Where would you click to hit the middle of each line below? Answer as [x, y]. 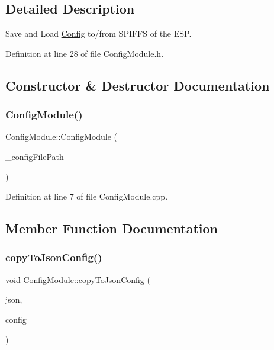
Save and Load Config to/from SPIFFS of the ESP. [99, 33]
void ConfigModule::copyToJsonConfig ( [78, 279]
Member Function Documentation [112, 228]
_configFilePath [35, 156]
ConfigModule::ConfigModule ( [62, 137]
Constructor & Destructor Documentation [138, 85]
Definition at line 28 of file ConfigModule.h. [85, 53]
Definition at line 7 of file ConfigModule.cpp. [87, 196]
